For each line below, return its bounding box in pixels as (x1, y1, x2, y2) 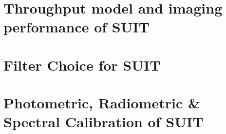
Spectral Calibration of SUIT (3, 112, 204, 132)
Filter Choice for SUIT (3, 55, 161, 74)
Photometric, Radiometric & (3, 93, 200, 113)
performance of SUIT (3, 17, 150, 37)
